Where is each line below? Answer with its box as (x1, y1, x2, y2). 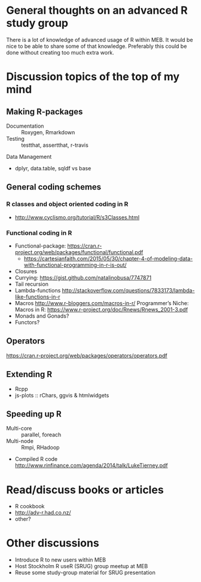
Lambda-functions (14, 287, 61, 294)
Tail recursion (14, 280, 49, 288)
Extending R (6, 369, 53, 379)
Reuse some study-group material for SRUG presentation (14, 569, 156, 576)
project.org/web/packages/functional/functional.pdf (14, 248, 144, 255)
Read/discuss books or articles (6, 483, 164, 496)
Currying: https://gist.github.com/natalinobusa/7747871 (14, 274, 151, 281)
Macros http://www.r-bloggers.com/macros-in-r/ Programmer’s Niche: (14, 299, 189, 306)
